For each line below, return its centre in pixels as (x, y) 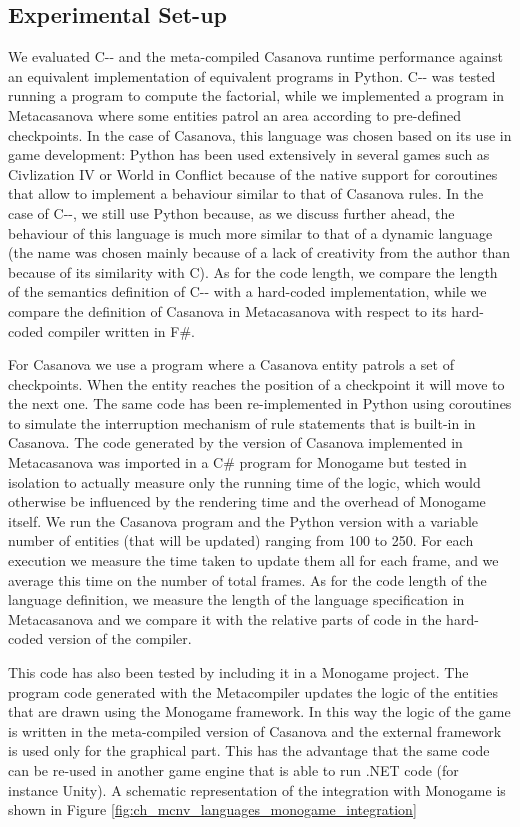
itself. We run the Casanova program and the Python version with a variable (243, 520)
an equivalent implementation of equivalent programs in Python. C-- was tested (252, 75)
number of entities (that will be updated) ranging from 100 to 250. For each (241, 540)
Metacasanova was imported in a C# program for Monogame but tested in (237, 462)
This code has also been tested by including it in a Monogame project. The (238, 672)
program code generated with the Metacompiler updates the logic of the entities (253, 691)
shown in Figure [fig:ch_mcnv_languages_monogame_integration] (212, 809)
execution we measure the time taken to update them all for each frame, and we (253, 560)
